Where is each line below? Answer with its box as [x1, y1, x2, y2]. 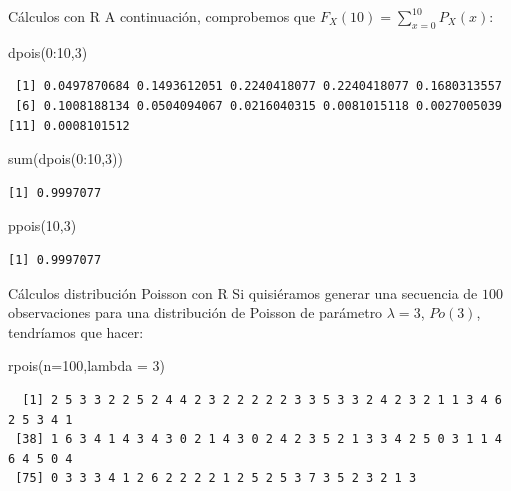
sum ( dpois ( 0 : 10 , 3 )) [8, 148, 123, 169]
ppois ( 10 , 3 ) [8, 215, 77, 236]
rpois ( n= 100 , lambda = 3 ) [8, 355, 165, 376]
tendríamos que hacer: [8, 321, 144, 342]
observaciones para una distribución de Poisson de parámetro [8, 302, 383, 323]
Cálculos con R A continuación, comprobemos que [8, 6, 316, 26]
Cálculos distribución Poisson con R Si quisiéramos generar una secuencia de [8, 282, 478, 303]
